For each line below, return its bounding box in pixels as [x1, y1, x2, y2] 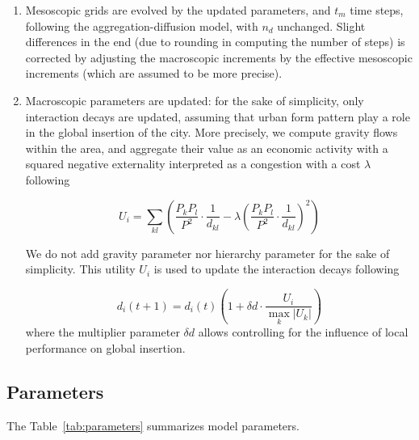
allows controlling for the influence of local [198, 324, 409, 341]
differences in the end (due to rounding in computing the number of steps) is [25, 33, 405, 50]
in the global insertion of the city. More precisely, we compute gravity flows [25, 124, 398, 141]
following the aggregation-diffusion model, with [25, 17, 258, 34]
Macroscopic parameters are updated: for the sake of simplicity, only [25, 91, 364, 108]
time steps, [350, 2, 404, 18]
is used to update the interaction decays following [153, 260, 400, 277]
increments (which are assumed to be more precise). [25, 65, 283, 82]
